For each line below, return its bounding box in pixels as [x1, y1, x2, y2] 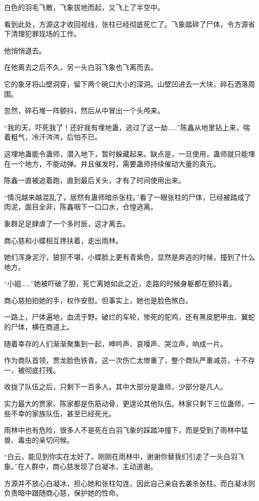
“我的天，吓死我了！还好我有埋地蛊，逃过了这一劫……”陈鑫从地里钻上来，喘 [4, 122, 250, 132]
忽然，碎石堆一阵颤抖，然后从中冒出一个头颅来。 [4, 105, 164, 116]
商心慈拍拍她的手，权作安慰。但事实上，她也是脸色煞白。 [4, 295, 192, 305]
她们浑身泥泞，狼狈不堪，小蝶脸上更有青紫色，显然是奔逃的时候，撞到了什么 [4, 252, 255, 262]
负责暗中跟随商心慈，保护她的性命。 [4, 488, 123, 498]
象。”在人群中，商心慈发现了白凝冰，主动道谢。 [4, 461, 157, 471]
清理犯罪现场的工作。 [10, 28, 81, 39]
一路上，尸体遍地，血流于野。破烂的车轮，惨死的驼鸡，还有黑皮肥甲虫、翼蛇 [4, 312, 255, 322]
